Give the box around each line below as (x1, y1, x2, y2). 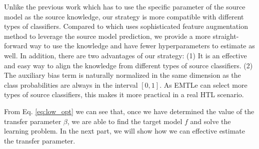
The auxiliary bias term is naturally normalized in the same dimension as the (4, 70, 241, 80)
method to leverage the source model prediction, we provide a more (4, 30, 210, 41)
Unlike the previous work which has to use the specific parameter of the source (4, 1, 245, 11)
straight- (212, 30, 239, 41)
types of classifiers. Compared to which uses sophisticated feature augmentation (4, 21, 248, 31)
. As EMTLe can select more (159, 79, 247, 90)
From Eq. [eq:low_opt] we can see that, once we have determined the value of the (4, 106, 254, 116)
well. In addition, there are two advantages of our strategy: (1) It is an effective (4, 50, 247, 60)
